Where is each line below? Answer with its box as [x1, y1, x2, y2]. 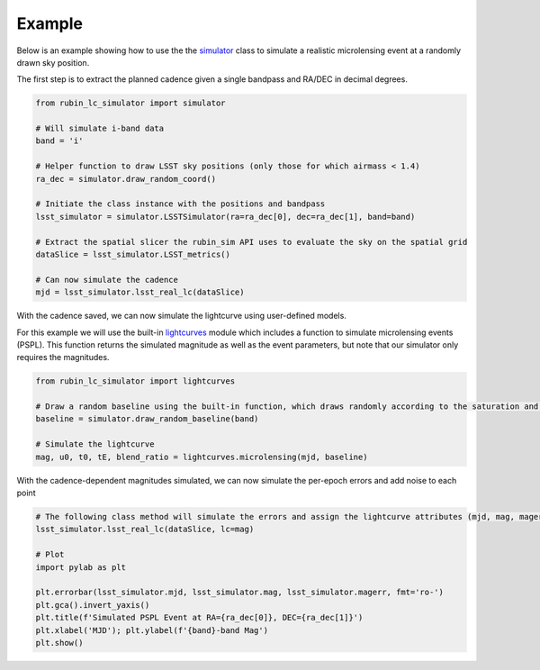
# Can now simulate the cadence [35, 275, 179, 285]
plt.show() [35, 638, 84, 647]
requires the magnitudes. [16, 352, 110, 363]
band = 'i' [35, 136, 84, 146]
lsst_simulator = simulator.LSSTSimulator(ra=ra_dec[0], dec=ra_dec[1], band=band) [35, 212, 416, 222]
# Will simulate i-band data [35, 123, 165, 134]
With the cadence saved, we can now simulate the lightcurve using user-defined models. [16, 311, 346, 321]
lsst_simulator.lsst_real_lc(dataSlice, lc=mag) [35, 524, 255, 535]
